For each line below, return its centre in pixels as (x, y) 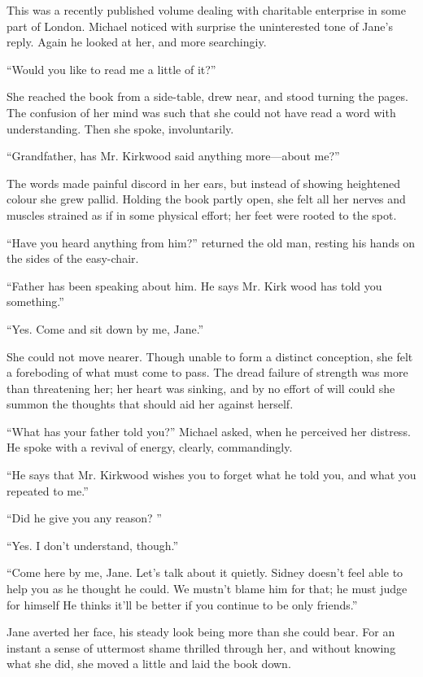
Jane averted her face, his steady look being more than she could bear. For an (201, 632)
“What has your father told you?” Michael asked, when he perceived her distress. (209, 431)
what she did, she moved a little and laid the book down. (149, 664)
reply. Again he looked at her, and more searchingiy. (137, 42)
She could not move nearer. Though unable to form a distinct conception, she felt (210, 356)
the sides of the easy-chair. (73, 258)
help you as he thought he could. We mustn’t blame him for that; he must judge (207, 589)
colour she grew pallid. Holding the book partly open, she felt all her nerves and (206, 199)
